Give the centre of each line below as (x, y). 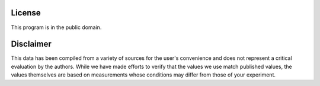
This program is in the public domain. (56, 27)
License (26, 13)
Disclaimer (31, 44)
